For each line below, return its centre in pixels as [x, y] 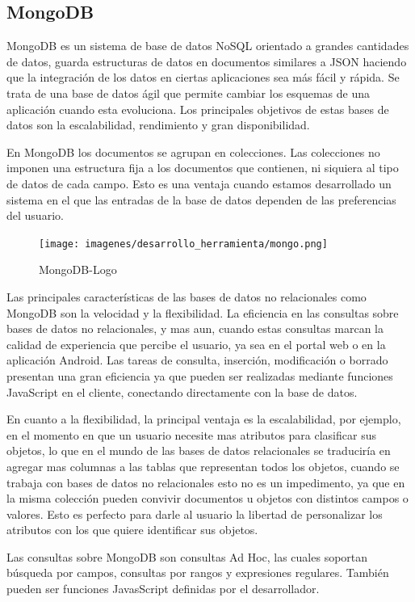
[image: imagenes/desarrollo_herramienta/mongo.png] [183, 244]
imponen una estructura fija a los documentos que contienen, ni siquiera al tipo [203, 168]
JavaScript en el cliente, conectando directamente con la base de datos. [182, 392]
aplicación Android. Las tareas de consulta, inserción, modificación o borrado [197, 360]
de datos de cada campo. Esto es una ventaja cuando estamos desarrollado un [199, 183]
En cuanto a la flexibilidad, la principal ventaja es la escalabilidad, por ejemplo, [204, 419]
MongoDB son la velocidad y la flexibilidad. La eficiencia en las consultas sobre [203, 312]
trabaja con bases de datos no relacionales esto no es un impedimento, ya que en [206, 482]
